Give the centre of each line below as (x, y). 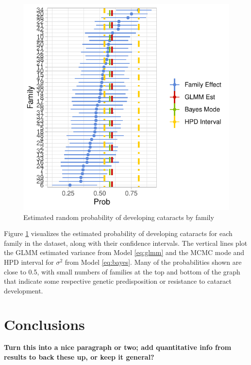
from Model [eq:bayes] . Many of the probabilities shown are (153, 262)
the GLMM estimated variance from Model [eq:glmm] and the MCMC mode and (124, 252)
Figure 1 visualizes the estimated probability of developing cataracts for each (118, 233)
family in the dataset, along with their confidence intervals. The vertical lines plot (126, 243)
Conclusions (44, 324)
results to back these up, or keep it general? (79, 357)
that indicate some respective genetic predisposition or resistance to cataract (118, 281)
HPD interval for (29, 262)
